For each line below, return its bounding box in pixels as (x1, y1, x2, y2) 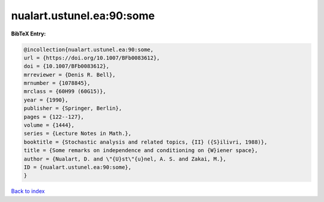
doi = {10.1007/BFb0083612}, (23, 63, 110, 70)
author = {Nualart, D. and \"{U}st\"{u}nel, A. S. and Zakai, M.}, (23, 155, 227, 162)
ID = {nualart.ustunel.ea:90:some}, (23, 164, 132, 171)
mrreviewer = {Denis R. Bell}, (23, 71, 116, 78)
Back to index (11, 188, 45, 195)
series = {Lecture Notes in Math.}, (23, 130, 132, 137)
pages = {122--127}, (23, 113, 84, 120)
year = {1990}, (23, 96, 68, 103)
